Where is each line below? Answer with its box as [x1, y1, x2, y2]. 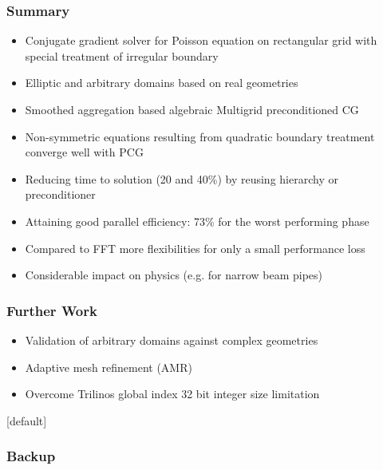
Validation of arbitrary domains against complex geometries [25, 331, 318, 348]
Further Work [6, 300, 97, 320]
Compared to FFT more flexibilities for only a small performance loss [25, 239, 365, 256]
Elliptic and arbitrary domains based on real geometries [25, 74, 298, 91]
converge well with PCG [25, 144, 144, 160]
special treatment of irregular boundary [25, 47, 219, 64]
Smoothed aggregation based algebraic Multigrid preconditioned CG [25, 101, 359, 117]
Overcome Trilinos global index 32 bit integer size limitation [25, 385, 320, 402]
